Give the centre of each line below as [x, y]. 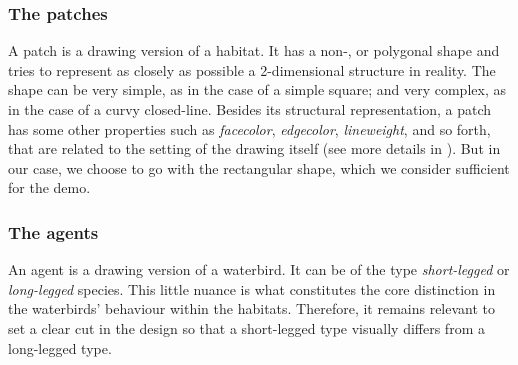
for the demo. [49, 187]
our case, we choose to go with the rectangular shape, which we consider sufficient [259, 167]
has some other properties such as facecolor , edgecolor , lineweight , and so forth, [249, 128]
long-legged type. [60, 347]
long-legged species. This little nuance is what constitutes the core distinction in [252, 288]
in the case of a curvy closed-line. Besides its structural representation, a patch [250, 109]
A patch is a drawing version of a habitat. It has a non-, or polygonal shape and [254, 50]
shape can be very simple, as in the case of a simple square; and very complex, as [257, 89]
